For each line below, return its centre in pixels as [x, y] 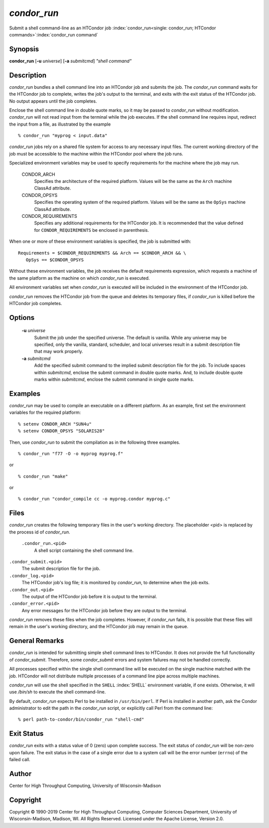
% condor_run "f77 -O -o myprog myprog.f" [71, 453]
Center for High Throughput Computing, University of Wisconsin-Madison [85, 786]
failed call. [20, 760]
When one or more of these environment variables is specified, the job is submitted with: [100, 241]
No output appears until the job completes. [53, 101]
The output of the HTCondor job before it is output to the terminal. [89, 596]
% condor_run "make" [43, 476]
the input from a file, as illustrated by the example [60, 124]
